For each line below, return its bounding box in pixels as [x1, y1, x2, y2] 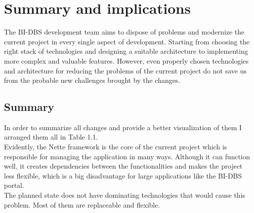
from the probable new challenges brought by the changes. [4, 75, 180, 85]
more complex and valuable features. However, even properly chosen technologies [4, 55, 249, 66]
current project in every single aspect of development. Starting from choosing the [4, 36, 250, 46]
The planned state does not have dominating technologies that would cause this [4, 190, 246, 200]
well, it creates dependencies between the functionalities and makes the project [4, 161, 243, 171]
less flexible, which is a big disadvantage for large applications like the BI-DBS [4, 170, 242, 180]
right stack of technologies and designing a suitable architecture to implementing [4, 46, 248, 56]
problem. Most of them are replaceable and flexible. [4, 199, 160, 210]
